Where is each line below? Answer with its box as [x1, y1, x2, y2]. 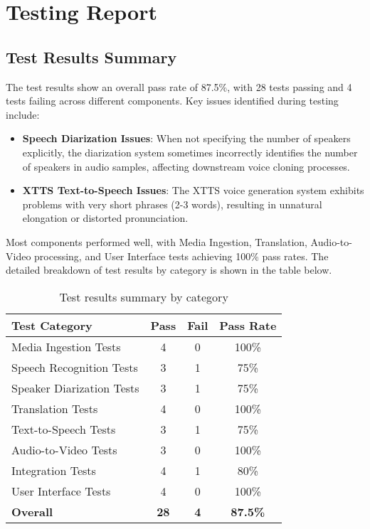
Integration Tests [11, 461, 96, 479]
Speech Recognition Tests [11, 358, 138, 375]
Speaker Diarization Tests [11, 379, 139, 396]
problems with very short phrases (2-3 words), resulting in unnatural [22, 196, 322, 211]
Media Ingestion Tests [11, 338, 121, 355]
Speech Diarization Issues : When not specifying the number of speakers [22, 131, 351, 146]
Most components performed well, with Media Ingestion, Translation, [6, 234, 307, 249]
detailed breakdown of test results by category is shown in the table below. [6, 262, 332, 277]
